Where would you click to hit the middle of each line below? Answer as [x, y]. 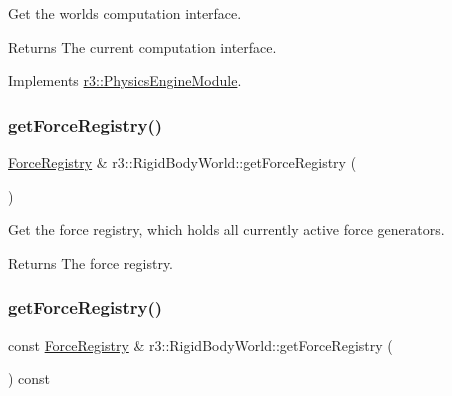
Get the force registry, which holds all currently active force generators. [226, 229]
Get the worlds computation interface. [125, 13]
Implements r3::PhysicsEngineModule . [125, 80]
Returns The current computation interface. [142, 46]
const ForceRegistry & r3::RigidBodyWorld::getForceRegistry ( [200, 344]
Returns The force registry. [91, 262]
